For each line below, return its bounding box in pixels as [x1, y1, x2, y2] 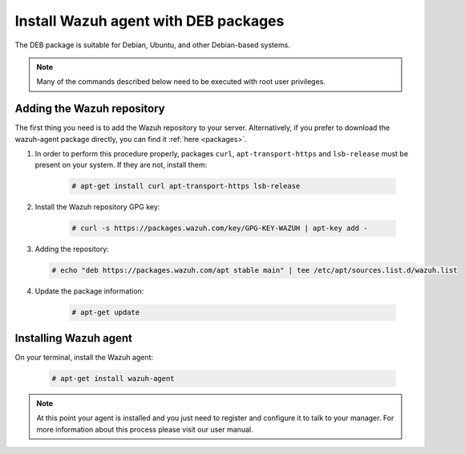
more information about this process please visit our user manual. [36, 424, 253, 434]
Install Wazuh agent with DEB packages [14, 12, 285, 30]
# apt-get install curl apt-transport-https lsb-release [71, 181, 301, 191]
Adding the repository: [34, 245, 110, 254]
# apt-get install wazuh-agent [51, 374, 176, 383]
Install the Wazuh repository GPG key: [34, 202, 160, 212]
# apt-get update [71, 308, 140, 317]
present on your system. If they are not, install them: [34, 160, 208, 170]
